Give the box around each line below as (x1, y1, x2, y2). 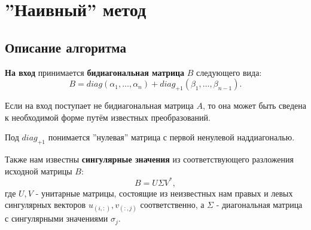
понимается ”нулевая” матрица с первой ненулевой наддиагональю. (48, 131, 295, 143)
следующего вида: (196, 66, 262, 78)
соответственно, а (140, 198, 205, 211)
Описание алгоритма (5, 38, 126, 56)
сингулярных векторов (5, 198, 86, 211)
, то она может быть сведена (202, 99, 306, 111)
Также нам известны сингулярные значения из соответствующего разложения (5, 152, 294, 165)
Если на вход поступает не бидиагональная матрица (5, 99, 194, 111)
